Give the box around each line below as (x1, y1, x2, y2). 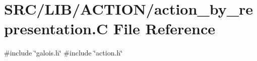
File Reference (113, 18, 216, 39)
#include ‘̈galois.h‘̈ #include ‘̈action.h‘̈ (4, 47, 123, 58)
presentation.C (4, 18, 108, 39)
